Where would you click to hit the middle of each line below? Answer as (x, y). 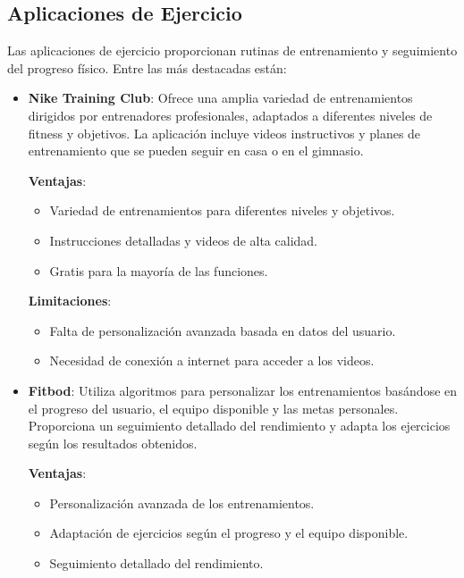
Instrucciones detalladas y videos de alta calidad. (183, 240)
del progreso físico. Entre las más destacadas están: (147, 67)
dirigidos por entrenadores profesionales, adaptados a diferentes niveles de (230, 115)
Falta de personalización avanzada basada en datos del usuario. (223, 330)
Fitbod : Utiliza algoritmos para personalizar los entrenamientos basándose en (243, 390)
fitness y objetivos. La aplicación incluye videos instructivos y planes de (224, 133)
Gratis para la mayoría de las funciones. (159, 270)
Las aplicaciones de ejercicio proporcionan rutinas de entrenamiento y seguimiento (232, 50)
